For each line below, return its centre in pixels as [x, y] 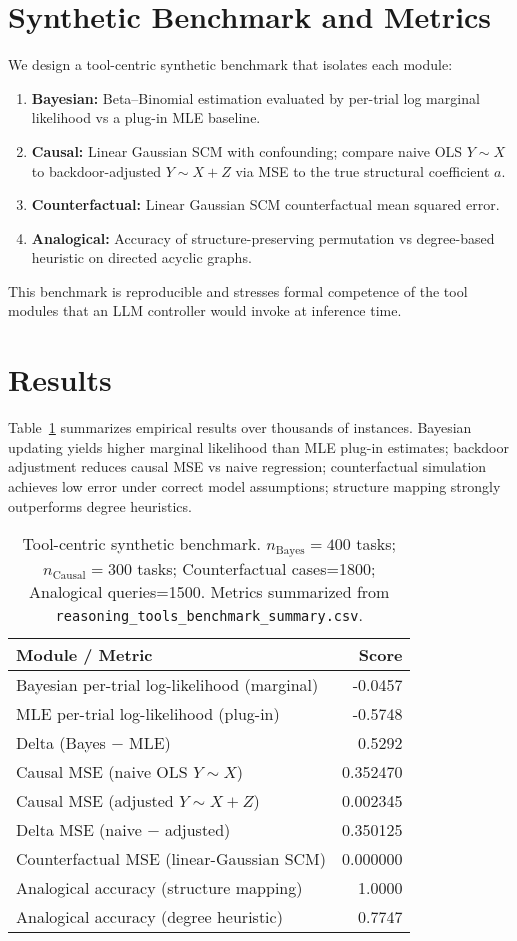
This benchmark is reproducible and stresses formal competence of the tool [238, 290]
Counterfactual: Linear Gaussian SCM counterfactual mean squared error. [265, 204]
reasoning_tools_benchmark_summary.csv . [209, 615]
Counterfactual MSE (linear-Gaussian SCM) [171, 859]
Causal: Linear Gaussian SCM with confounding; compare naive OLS [247, 150]
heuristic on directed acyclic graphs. [141, 257]
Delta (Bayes [61, 743]
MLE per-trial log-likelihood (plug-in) [148, 714]
